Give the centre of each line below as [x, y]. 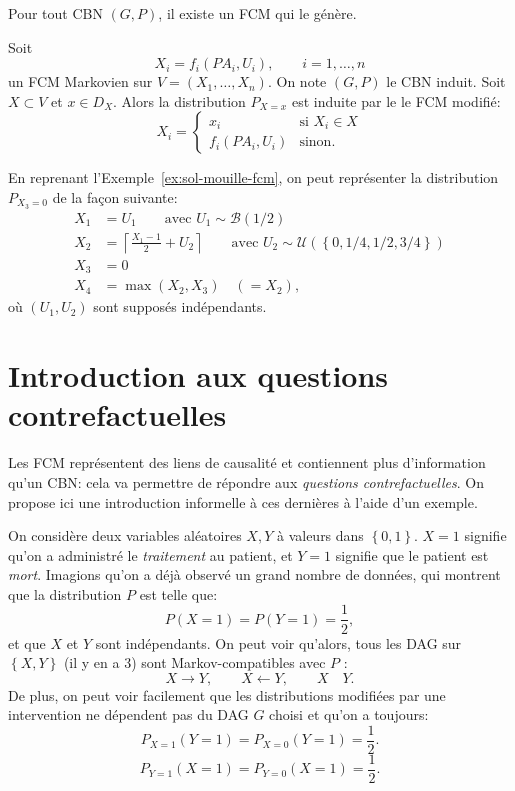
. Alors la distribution [179, 100]
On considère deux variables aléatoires [125, 535]
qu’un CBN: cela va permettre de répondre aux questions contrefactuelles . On [246, 481]
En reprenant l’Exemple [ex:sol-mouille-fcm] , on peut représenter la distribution [253, 177]
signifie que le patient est [412, 554]
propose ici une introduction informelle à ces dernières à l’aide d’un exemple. [243, 501]
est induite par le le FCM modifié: [396, 100]
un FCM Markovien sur [80, 81]
